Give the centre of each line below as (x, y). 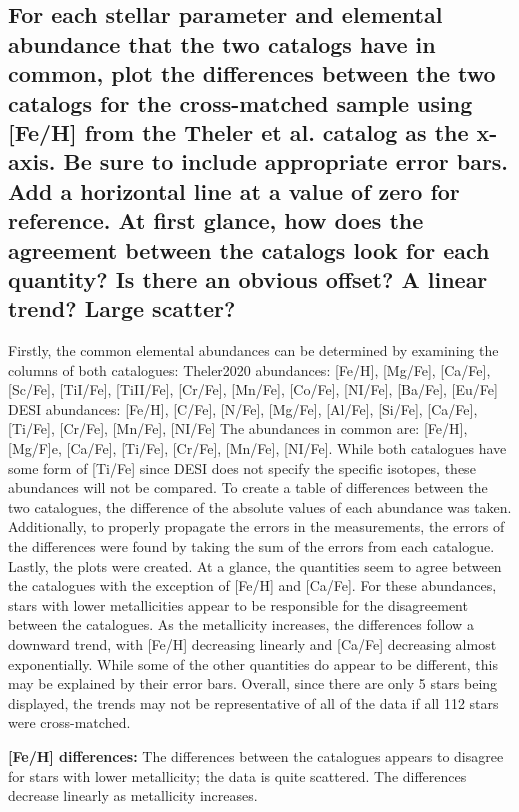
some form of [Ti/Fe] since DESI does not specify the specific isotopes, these (242, 467)
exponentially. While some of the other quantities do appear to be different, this (253, 663)
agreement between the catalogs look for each (249, 249)
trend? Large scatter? (122, 308)
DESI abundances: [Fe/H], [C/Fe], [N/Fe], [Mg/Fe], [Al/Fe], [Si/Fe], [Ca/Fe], (243, 408)
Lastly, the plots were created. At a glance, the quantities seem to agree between (255, 565)
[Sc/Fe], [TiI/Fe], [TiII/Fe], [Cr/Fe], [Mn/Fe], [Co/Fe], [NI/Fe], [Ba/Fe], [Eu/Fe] (253, 389)
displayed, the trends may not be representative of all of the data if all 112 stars (253, 702)
